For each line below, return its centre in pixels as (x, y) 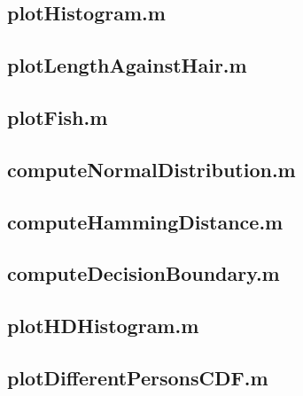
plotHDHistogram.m (103, 326)
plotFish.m (58, 116)
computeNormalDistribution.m (151, 169)
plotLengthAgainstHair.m (127, 65)
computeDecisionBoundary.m (144, 273)
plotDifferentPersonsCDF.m (138, 377)
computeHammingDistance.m (145, 221)
